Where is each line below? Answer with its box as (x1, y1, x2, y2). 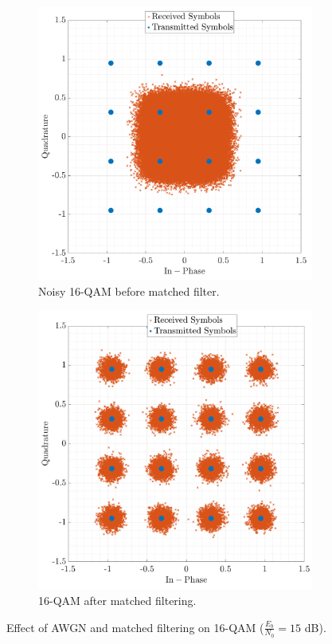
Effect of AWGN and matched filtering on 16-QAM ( (6, 618, 264, 635)
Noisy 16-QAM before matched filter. (38, 282, 220, 299)
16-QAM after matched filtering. (38, 591, 197, 608)
